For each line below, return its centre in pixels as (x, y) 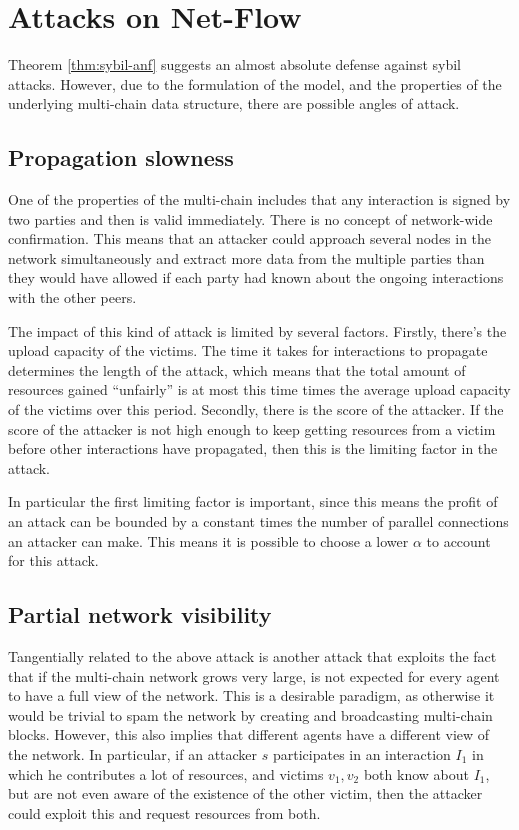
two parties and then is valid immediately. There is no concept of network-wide (250, 218)
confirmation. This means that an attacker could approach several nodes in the (250, 238)
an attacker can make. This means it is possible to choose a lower (208, 540)
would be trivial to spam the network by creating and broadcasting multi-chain (250, 714)
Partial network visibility (140, 614)
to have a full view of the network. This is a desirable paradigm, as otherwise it (251, 695)
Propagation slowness (121, 157)
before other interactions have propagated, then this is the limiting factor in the (253, 448)
